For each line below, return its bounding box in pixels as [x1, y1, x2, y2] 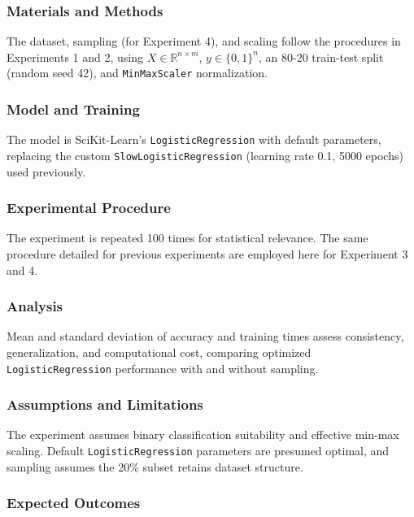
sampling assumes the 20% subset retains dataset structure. [7, 458, 303, 475]
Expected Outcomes [7, 493, 141, 513]
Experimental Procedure [7, 198, 171, 218]
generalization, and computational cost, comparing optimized [7, 344, 312, 360]
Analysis [7, 296, 63, 316]
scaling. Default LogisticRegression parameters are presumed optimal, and [7, 442, 390, 459]
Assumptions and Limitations [7, 394, 203, 415]
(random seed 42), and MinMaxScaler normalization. [7, 64, 268, 81]
